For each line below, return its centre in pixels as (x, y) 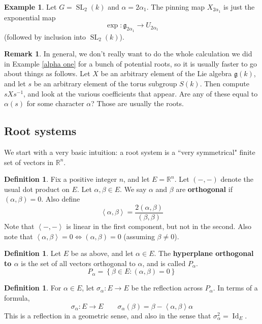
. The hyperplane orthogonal (204, 253)
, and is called (164, 263)
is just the (239, 7)
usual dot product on (37, 189)
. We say (133, 189)
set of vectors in (29, 162)
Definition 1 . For (33, 288)
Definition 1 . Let (33, 253)
